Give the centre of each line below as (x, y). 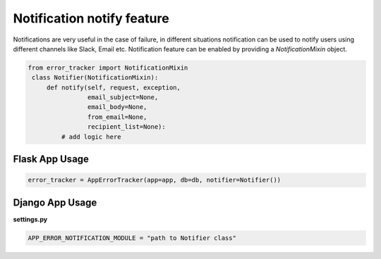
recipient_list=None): (126, 127)
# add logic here (91, 137)
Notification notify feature (91, 18)
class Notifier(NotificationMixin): (95, 78)
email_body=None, (117, 107)
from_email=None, (117, 117)
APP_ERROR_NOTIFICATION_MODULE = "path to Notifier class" (132, 238)
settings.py (30, 219)
